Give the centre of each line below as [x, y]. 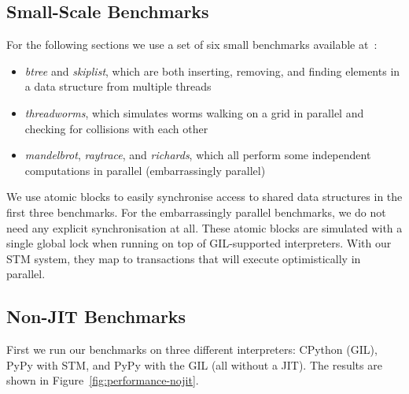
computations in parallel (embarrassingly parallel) [145, 170]
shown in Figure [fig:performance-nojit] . [103, 380]
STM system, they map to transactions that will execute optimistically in [184, 258]
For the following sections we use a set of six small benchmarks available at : [192, 45]
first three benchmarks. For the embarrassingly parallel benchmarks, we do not [196, 212]
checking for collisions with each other [116, 128]
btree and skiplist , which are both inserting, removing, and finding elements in [212, 71]
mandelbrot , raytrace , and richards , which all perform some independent [198, 155]
